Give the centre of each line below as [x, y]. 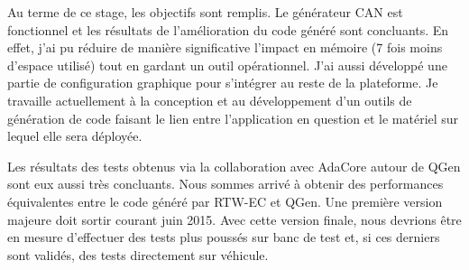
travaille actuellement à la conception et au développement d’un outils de [210, 100]
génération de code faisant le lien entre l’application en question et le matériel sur [233, 118]
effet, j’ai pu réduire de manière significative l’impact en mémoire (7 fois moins [225, 47]
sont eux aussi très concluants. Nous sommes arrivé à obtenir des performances [225, 184]
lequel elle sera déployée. [75, 136]
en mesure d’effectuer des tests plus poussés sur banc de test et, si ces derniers [224, 237]
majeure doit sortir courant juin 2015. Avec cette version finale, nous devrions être [234, 219]
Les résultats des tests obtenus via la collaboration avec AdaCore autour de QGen [234, 166]
